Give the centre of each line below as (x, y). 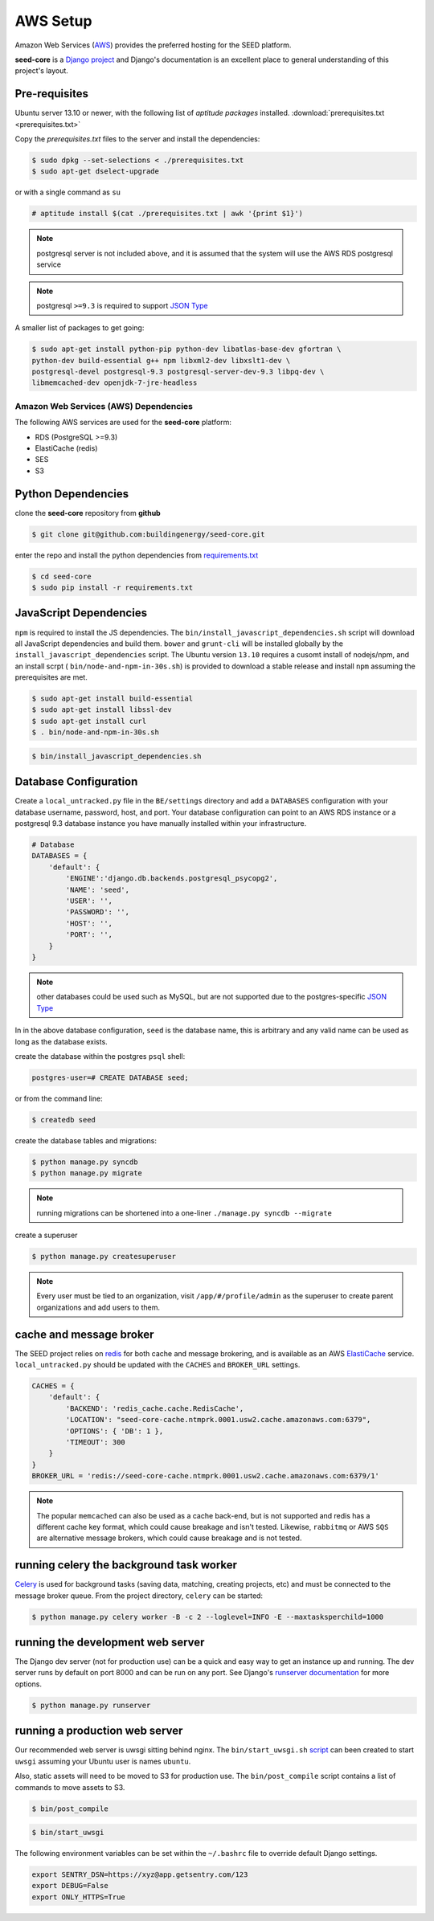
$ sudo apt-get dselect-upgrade (96, 172)
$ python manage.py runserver (91, 1705)
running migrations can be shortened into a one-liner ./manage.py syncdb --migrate (184, 1212)
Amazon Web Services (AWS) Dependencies (104, 406)
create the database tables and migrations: (86, 1140)
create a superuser (46, 1235)
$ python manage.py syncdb (85, 1162)
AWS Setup (53, 21)
